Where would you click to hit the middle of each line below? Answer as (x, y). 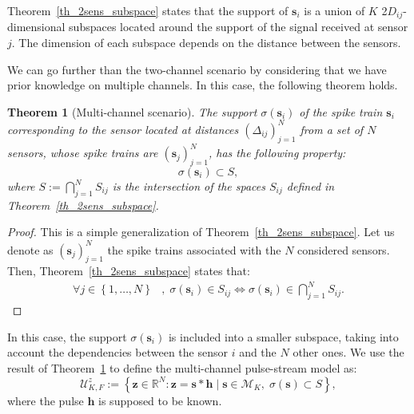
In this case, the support (67, 336)
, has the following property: (277, 153)
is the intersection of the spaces (189, 186)
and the (258, 352)
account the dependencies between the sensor (117, 352)
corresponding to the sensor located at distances (123, 129)
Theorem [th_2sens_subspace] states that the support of (148, 10)
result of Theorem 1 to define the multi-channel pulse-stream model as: (182, 368)
